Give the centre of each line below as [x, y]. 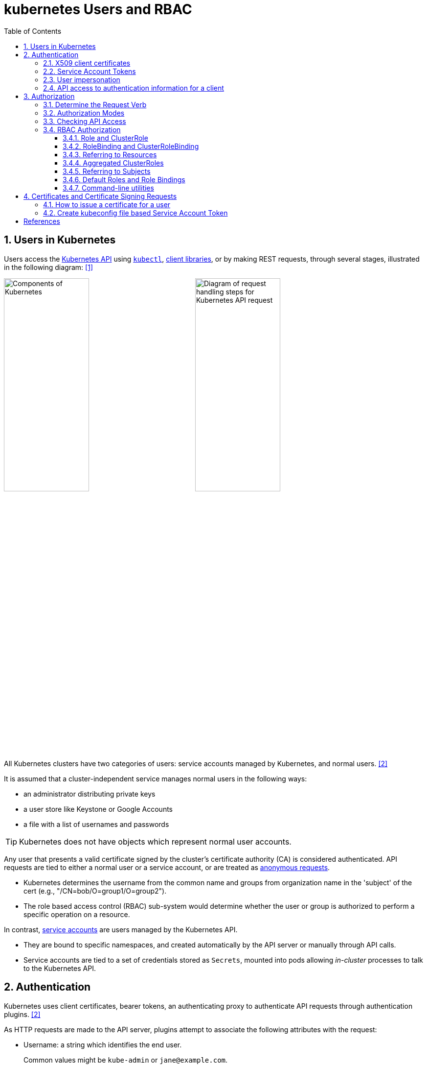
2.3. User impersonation [82, 79]
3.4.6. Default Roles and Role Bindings [124, 179]
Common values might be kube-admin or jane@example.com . [126, 1060]
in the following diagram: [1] [48, 267]
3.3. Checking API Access [85, 121]
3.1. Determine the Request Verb [95, 104]
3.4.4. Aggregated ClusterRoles [113, 163]
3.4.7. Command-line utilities [108, 188]
